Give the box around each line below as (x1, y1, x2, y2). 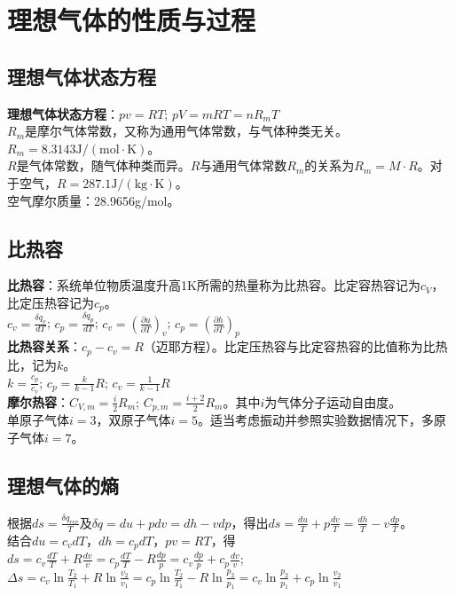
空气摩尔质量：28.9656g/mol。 (7, 191, 180, 209)
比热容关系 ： (7, 337, 82, 356)
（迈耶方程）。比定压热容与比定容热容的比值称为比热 (143, 337, 448, 356)
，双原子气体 (96, 411, 171, 429)
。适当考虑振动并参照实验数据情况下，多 (198, 411, 434, 429)
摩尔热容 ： (7, 392, 69, 411)
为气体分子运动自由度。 (264, 392, 402, 411)
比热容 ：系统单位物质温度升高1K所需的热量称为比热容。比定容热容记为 (7, 276, 420, 294)
